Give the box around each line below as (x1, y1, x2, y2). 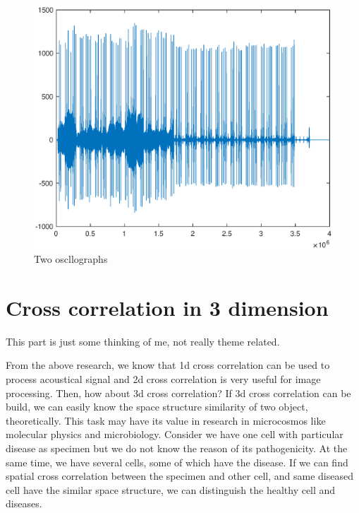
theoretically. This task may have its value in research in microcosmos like (6, 413, 326, 427)
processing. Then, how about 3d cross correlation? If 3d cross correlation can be (6, 385, 351, 400)
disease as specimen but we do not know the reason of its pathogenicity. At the (6, 440, 348, 455)
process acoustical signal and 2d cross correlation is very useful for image (6, 372, 321, 386)
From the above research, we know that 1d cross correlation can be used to (6, 358, 330, 372)
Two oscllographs (34, 252, 108, 266)
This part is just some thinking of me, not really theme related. (6, 334, 280, 348)
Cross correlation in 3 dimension (6, 293, 329, 322)
